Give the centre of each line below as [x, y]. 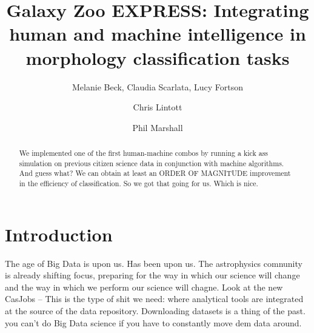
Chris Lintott [158, 107]
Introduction [59, 234]
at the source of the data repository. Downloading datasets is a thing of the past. [155, 311]
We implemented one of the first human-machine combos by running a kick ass [143, 153]
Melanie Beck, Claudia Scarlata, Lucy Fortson [158, 86]
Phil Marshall [158, 127]
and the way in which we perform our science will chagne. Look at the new [144, 287]
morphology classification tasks [158, 57]
